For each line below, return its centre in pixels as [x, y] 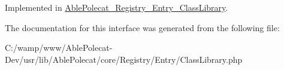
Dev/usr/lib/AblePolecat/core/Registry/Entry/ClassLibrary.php [124, 59]
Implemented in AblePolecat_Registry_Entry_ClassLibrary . [117, 7]
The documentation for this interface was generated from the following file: [142, 27]
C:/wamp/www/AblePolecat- [59, 48]
